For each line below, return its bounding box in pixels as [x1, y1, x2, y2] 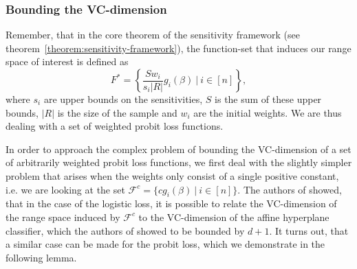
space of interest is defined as [6, 54, 129, 69]
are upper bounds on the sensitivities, [43, 92, 203, 106]
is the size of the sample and [57, 105, 177, 119]
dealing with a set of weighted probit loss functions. [6, 119, 224, 133]
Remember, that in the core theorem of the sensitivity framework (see [6, 27, 300, 42]
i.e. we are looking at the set [6, 182, 125, 196]
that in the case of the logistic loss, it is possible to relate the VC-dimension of [6, 196, 337, 211]
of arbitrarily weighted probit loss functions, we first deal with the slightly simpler [6, 155, 352, 169]
